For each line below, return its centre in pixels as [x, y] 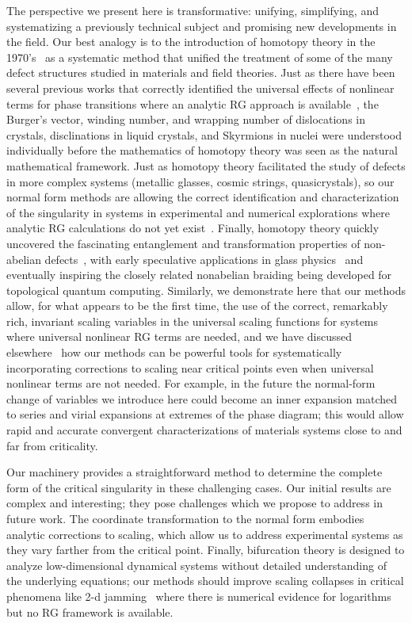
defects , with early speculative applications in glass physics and [204, 259]
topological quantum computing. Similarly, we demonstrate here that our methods [206, 290]
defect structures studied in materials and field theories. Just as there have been [201, 73]
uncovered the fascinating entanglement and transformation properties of [183, 243]
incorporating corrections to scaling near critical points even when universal [190, 367]
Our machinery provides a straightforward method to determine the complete [195, 472]
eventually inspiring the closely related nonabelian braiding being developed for [199, 275]
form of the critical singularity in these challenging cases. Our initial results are [199, 487]
